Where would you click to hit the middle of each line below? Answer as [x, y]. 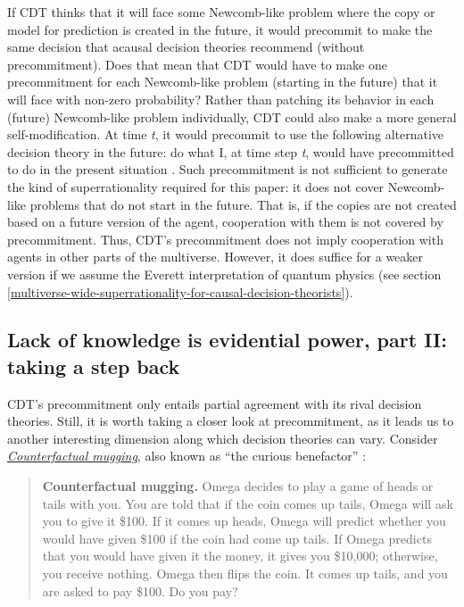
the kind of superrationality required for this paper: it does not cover [196, 186]
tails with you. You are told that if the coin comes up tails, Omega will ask [248, 503]
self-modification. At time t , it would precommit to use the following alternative [226, 134]
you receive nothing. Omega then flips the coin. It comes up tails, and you [245, 574]
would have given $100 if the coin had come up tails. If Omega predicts [237, 538]
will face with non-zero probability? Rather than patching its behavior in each [221, 99]
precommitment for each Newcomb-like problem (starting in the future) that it [223, 82]
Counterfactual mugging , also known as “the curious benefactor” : [187, 456]
